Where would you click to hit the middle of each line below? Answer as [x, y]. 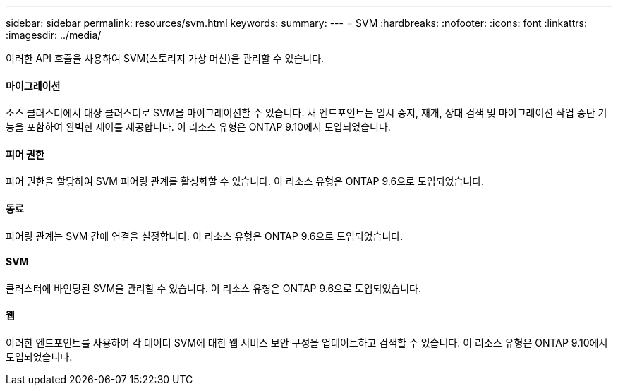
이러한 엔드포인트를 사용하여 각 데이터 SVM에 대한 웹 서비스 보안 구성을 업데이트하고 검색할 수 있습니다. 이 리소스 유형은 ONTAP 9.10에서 [307, 343]
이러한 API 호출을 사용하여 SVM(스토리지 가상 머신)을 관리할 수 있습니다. [165, 58]
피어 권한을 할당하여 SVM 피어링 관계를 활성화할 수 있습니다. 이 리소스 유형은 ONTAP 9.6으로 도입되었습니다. [245, 181]
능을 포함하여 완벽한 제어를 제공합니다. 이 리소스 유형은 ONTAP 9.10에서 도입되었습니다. [198, 127]
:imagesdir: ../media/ [54, 35]
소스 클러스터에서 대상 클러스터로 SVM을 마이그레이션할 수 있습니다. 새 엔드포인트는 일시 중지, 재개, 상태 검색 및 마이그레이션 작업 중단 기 [307, 113]
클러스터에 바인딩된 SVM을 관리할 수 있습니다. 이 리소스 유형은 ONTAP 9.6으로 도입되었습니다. [213, 288]
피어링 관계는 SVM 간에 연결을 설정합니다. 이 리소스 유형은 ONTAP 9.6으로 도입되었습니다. [205, 236]
